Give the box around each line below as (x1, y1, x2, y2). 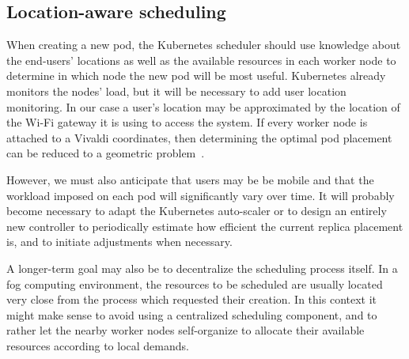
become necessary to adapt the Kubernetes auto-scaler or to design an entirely (6, 202, 387, 219)
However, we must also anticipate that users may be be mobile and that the (6, 171, 374, 187)
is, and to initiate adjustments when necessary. (6, 233, 233, 250)
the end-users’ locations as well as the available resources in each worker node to (6, 51, 396, 68)
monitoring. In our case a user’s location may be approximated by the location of (6, 98, 400, 115)
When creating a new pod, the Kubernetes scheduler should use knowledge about (6, 36, 401, 53)
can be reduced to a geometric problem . (6, 145, 205, 161)
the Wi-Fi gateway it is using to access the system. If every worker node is (6, 114, 368, 130)
